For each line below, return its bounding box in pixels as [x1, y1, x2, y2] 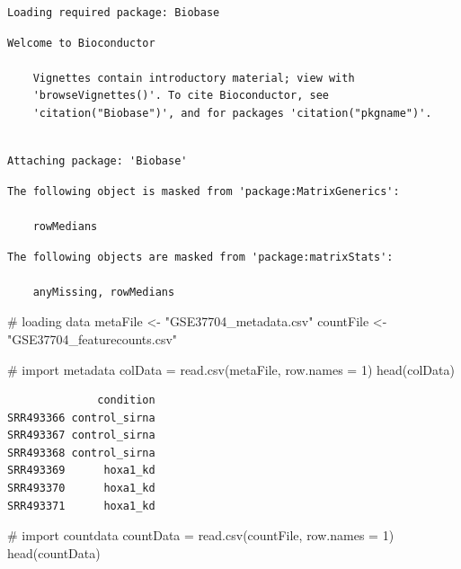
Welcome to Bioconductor [7, 36, 155, 49]
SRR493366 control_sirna [7, 411, 155, 424]
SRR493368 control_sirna [7, 446, 155, 459]
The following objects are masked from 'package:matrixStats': [7, 250, 394, 263]
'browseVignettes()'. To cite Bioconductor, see [32, 89, 329, 102]
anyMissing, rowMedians [32, 285, 175, 298]
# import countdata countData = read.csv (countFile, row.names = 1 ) [7, 526, 395, 545]
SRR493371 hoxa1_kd [7, 499, 155, 512]
